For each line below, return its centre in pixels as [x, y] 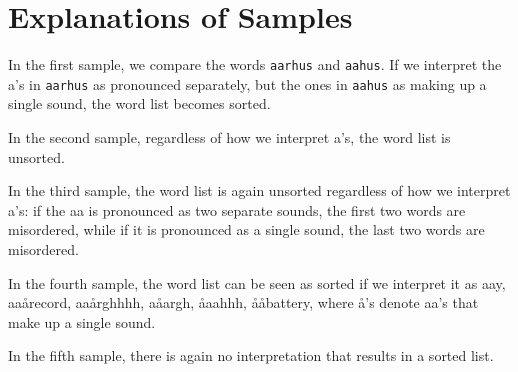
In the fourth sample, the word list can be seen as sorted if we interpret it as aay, [257, 282]
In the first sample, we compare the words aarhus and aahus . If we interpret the [255, 64]
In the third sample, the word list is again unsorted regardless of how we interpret [259, 190]
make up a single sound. [82, 321]
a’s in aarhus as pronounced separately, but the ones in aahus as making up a [247, 83]
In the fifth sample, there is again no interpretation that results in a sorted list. [251, 355]
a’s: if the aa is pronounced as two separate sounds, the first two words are [237, 209]
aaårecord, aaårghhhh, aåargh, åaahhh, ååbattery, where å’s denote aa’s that [243, 302]
